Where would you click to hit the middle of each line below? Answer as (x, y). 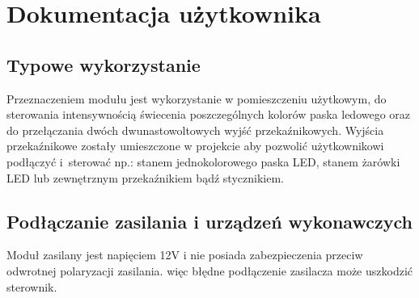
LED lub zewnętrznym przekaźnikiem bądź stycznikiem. (145, 177)
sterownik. (32, 286)
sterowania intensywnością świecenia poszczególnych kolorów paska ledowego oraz (209, 114)
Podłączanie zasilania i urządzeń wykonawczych (209, 221)
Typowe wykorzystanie (104, 64)
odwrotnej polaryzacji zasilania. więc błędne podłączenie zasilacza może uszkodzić (210, 270)
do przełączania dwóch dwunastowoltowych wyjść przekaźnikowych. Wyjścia (195, 130)
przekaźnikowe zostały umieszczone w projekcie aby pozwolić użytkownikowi (195, 146)
